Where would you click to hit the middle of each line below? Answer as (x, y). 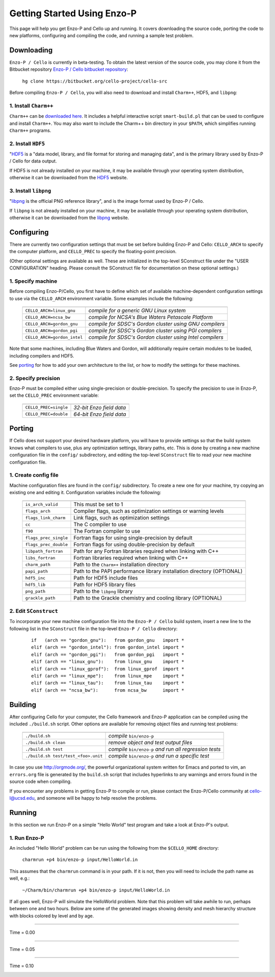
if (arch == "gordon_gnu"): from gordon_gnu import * (108, 640)
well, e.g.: (20, 878)
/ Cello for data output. (33, 161)
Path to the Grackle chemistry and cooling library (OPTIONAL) (148, 598)
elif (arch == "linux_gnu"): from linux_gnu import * (108, 662)
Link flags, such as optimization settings (122, 518)
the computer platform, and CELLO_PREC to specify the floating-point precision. (93, 252)
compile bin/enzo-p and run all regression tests (164, 749)
